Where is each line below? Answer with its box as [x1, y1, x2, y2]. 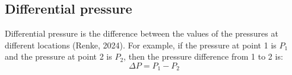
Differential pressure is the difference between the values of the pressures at [5, 27, 278, 40]
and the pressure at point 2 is [5, 50, 112, 63]
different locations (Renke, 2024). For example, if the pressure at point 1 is [5, 38, 277, 51]
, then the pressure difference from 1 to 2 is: [123, 50, 283, 63]
